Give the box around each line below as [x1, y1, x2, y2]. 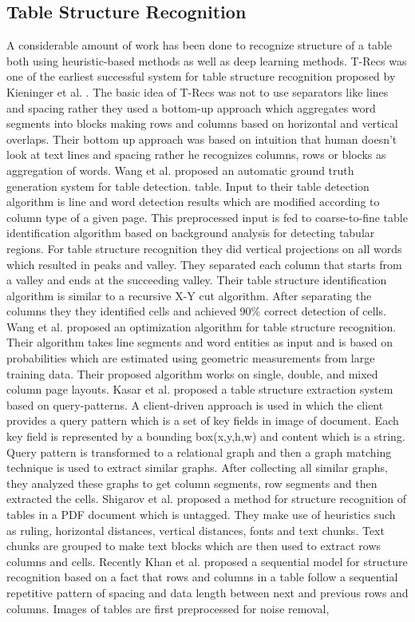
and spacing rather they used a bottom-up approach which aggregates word [6, 99, 376, 116]
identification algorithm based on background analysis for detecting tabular [6, 224, 375, 241]
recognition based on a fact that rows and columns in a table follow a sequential [6, 569, 398, 585]
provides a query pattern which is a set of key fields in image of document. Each [6, 412, 399, 429]
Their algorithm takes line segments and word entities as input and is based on [6, 334, 393, 351]
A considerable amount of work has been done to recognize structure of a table [6, 37, 393, 53]
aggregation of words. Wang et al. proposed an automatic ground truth [6, 161, 354, 178]
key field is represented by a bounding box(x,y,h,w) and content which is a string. [6, 428, 405, 445]
